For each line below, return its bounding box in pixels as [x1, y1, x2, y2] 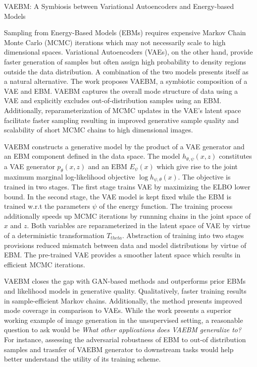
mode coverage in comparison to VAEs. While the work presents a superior [4, 305, 232, 315]
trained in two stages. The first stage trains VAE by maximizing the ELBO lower [4, 182, 251, 192]
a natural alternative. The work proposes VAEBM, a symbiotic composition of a [4, 76, 248, 86]
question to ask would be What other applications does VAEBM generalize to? [4, 324, 242, 335]
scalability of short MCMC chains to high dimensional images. [4, 124, 193, 135]
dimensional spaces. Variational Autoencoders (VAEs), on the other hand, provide [4, 47, 253, 57]
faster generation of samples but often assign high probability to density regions [4, 56, 246, 66]
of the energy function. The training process [99, 201, 233, 211]
